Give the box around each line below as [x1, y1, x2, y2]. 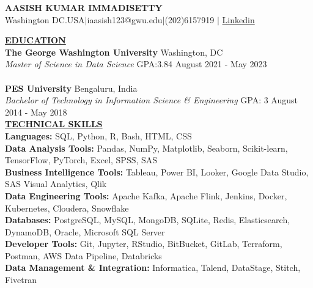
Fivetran [5, 273, 37, 286]
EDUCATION [5, 34, 66, 46]
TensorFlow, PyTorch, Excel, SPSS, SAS [5, 153, 158, 166]
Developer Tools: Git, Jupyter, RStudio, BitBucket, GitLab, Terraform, [5, 237, 282, 250]
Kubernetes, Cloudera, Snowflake [5, 201, 129, 214]
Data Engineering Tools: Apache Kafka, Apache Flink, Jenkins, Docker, [5, 189, 287, 202]
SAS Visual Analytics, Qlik [5, 177, 107, 190]
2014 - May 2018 [5, 105, 67, 118]
